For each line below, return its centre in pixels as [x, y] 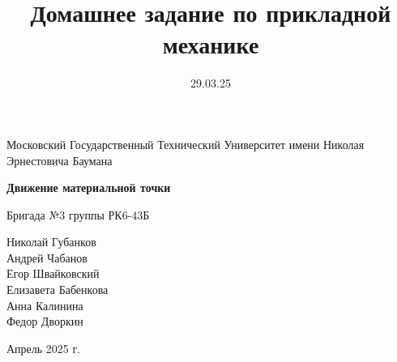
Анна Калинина [45, 305]
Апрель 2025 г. [44, 348]
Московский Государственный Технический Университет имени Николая [186, 144]
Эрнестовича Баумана [60, 160]
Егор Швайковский [53, 273]
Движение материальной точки [89, 187]
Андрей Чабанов [47, 257]
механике [211, 44]
